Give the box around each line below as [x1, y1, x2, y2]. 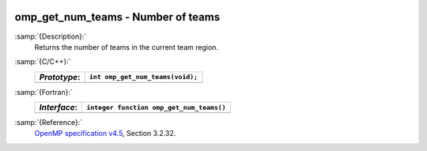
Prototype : [39, 71, 81, 82]
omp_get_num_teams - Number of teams [14, 10, 221, 24]
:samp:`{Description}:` [14, 32, 87, 41]
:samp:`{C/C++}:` [14, 57, 71, 66]
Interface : [39, 102, 78, 113]
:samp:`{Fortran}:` [14, 87, 73, 96]
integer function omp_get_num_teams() [86, 103, 226, 111]
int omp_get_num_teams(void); [89, 73, 198, 81]
